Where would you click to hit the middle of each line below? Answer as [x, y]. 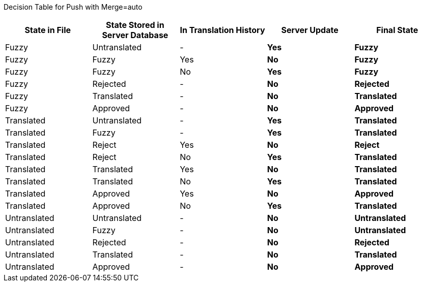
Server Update [310, 30]
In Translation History [222, 30]
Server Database [135, 35]
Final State [397, 30]
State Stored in [135, 25]
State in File [48, 30]
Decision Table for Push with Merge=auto [73, 7]
